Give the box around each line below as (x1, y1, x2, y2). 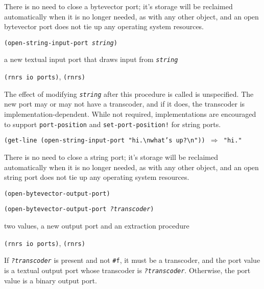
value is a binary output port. (4, 275, 97, 285)
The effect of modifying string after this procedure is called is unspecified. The (4, 88, 254, 99)
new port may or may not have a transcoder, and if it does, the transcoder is (4, 98, 245, 109)
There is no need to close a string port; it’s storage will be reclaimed (4, 151, 218, 162)
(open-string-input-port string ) (4, 39, 117, 47)
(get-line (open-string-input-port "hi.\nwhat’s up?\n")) (4, 137, 205, 144)
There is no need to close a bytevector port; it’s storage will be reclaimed (4, 1, 233, 11)
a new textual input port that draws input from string (4, 54, 178, 65)
